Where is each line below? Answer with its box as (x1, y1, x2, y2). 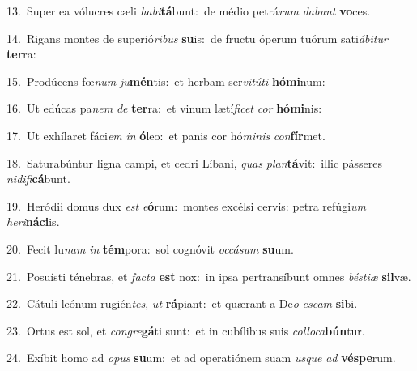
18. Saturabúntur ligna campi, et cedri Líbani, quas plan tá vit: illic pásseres (6, 154, 383, 171)
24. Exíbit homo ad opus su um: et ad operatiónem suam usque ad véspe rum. (6, 349, 396, 366)
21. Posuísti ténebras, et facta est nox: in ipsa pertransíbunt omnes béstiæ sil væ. (6, 267, 411, 284)
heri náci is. (6, 213, 60, 230)
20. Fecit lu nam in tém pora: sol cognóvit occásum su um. (6, 240, 294, 257)
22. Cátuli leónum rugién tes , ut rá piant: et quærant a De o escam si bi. (6, 295, 358, 312)
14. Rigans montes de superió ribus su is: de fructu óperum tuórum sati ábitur (6, 29, 388, 46)
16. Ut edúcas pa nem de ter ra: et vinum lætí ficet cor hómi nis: (6, 100, 322, 117)
